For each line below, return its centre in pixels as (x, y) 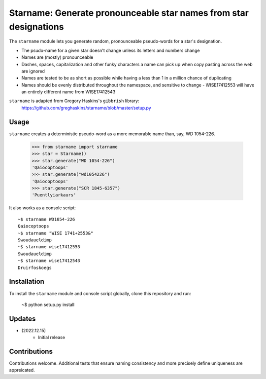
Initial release (51, 338)
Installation (27, 282)
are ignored (33, 71)
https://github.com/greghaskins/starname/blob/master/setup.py (86, 108)
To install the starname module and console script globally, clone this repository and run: (100, 293)
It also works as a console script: (42, 208)
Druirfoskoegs (35, 267)
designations (36, 27)
